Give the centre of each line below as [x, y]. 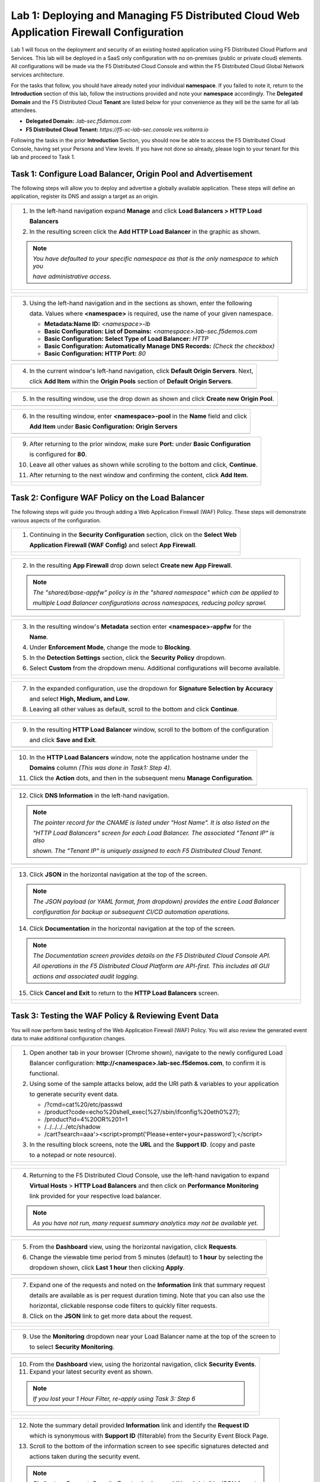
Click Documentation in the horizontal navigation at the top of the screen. [132, 929]
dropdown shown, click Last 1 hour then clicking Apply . [107, 1267]
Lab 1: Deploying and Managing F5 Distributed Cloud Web [155, 15]
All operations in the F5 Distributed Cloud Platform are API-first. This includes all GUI [151, 966]
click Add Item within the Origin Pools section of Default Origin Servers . [131, 381]
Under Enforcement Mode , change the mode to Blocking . [111, 647]
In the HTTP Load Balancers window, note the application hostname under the [139, 758]
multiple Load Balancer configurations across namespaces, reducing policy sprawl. [150, 603]
